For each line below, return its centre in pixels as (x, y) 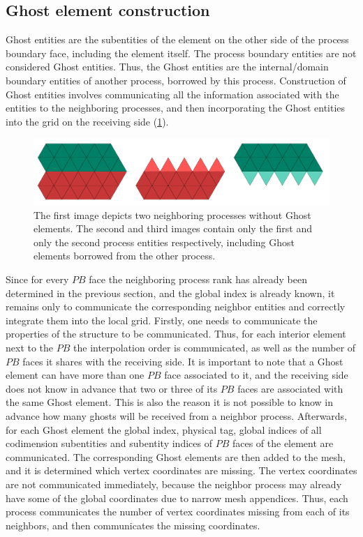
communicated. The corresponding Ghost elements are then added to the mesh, (176, 456)
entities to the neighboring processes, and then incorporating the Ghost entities (176, 108)
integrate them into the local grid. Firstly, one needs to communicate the (162, 320)
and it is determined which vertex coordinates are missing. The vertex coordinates (181, 470)
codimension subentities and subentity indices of (109, 443)
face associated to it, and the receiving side (256, 375)
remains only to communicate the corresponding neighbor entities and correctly (176, 307)
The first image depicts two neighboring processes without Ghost (172, 214)
